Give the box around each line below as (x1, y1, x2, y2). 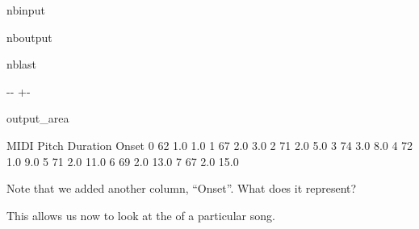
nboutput (6, 28, 52, 45)
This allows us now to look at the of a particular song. (6, 206, 275, 223)
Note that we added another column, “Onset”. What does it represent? (6, 180, 357, 197)
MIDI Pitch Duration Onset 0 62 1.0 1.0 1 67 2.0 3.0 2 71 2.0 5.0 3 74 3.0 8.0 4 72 (6, 136, 413, 153)
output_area (6, 110, 69, 127)
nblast (6, 56, 37, 73)
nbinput (6, 2, 45, 18)
